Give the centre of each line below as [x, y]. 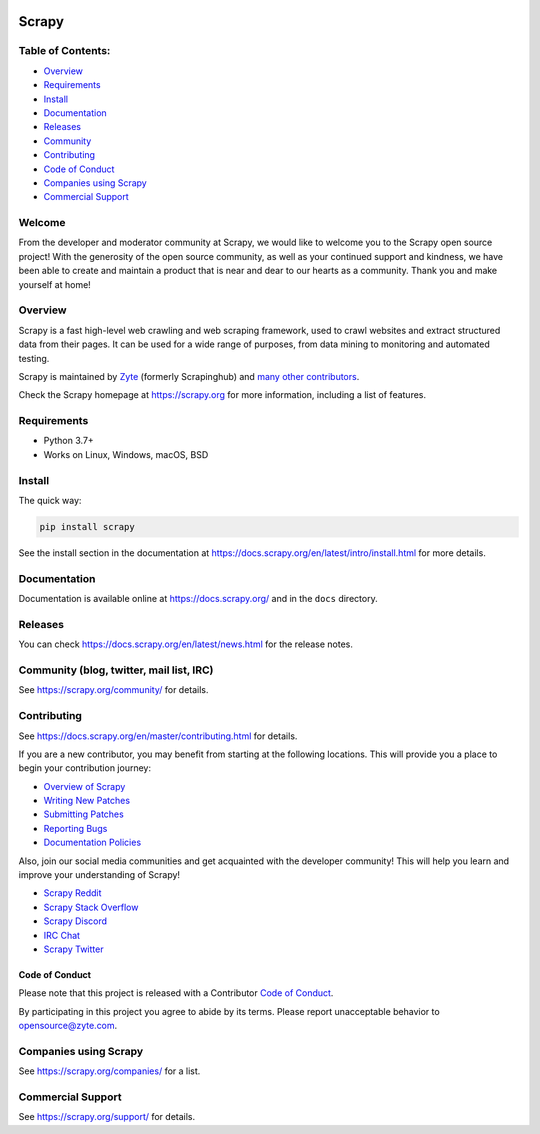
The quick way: [50, 500]
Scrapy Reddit [72, 893]
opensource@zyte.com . [68, 1026]
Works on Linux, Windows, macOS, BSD [126, 454]
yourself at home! [55, 284]
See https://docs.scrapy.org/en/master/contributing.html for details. [158, 736]
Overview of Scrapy [84, 786]
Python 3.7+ [68, 441]
